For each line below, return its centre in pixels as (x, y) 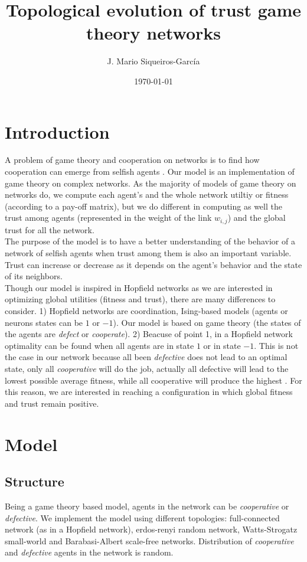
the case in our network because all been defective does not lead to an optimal (146, 357)
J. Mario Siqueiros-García (153, 61)
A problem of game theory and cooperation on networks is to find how (132, 160)
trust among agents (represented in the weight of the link (108, 218)
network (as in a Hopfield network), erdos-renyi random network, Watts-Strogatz (151, 529)
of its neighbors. (34, 276)
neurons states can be (44, 322)
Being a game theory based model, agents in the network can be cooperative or (147, 506)
